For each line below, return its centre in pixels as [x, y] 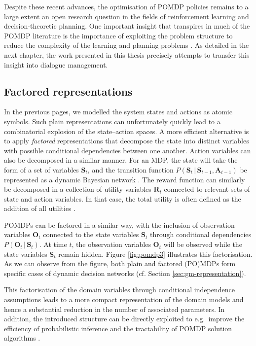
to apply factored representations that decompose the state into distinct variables [127, 141]
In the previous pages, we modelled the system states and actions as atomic [118, 112]
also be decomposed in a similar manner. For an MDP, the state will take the [121, 160]
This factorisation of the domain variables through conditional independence [119, 290]
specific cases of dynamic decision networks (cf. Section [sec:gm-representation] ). [125, 273]
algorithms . [22, 338]
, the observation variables [111, 244]
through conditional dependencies [201, 234]
